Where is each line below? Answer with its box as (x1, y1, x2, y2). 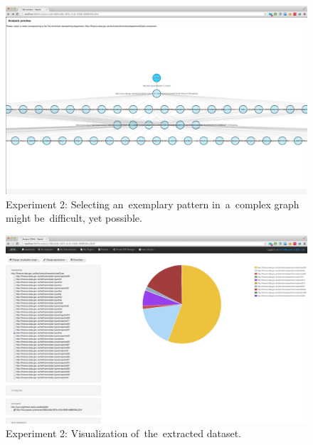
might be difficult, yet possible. (6, 210, 142, 225)
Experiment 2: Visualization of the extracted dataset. (6, 426, 242, 441)
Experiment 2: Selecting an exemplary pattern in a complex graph (6, 196, 299, 211)
